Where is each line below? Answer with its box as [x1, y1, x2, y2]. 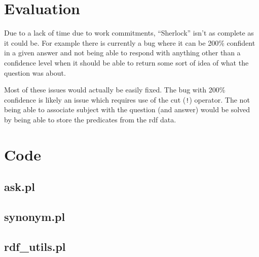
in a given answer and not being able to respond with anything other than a [4, 47, 241, 58]
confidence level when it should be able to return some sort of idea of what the [4, 57, 249, 68]
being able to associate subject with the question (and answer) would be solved [4, 104, 250, 115]
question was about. [4, 67, 66, 78]
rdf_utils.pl [4, 238, 66, 254]
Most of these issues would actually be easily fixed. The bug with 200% [4, 84, 226, 95]
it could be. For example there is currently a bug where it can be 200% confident [4, 37, 255, 48]
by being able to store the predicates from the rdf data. [4, 114, 176, 124]
